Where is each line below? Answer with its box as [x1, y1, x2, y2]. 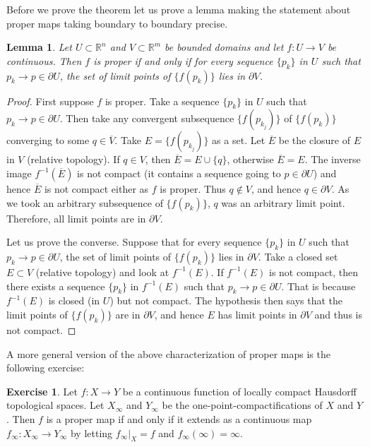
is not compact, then [269, 264, 359, 279]
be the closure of [278, 133, 350, 148]
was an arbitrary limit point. [221, 195, 345, 210]
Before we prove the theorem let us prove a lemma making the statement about [6, 2, 351, 16]
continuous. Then [6, 53, 82, 68]
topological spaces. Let [6, 398, 105, 412]
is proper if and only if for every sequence [93, 53, 273, 68]
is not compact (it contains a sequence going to [77, 165, 281, 180]
